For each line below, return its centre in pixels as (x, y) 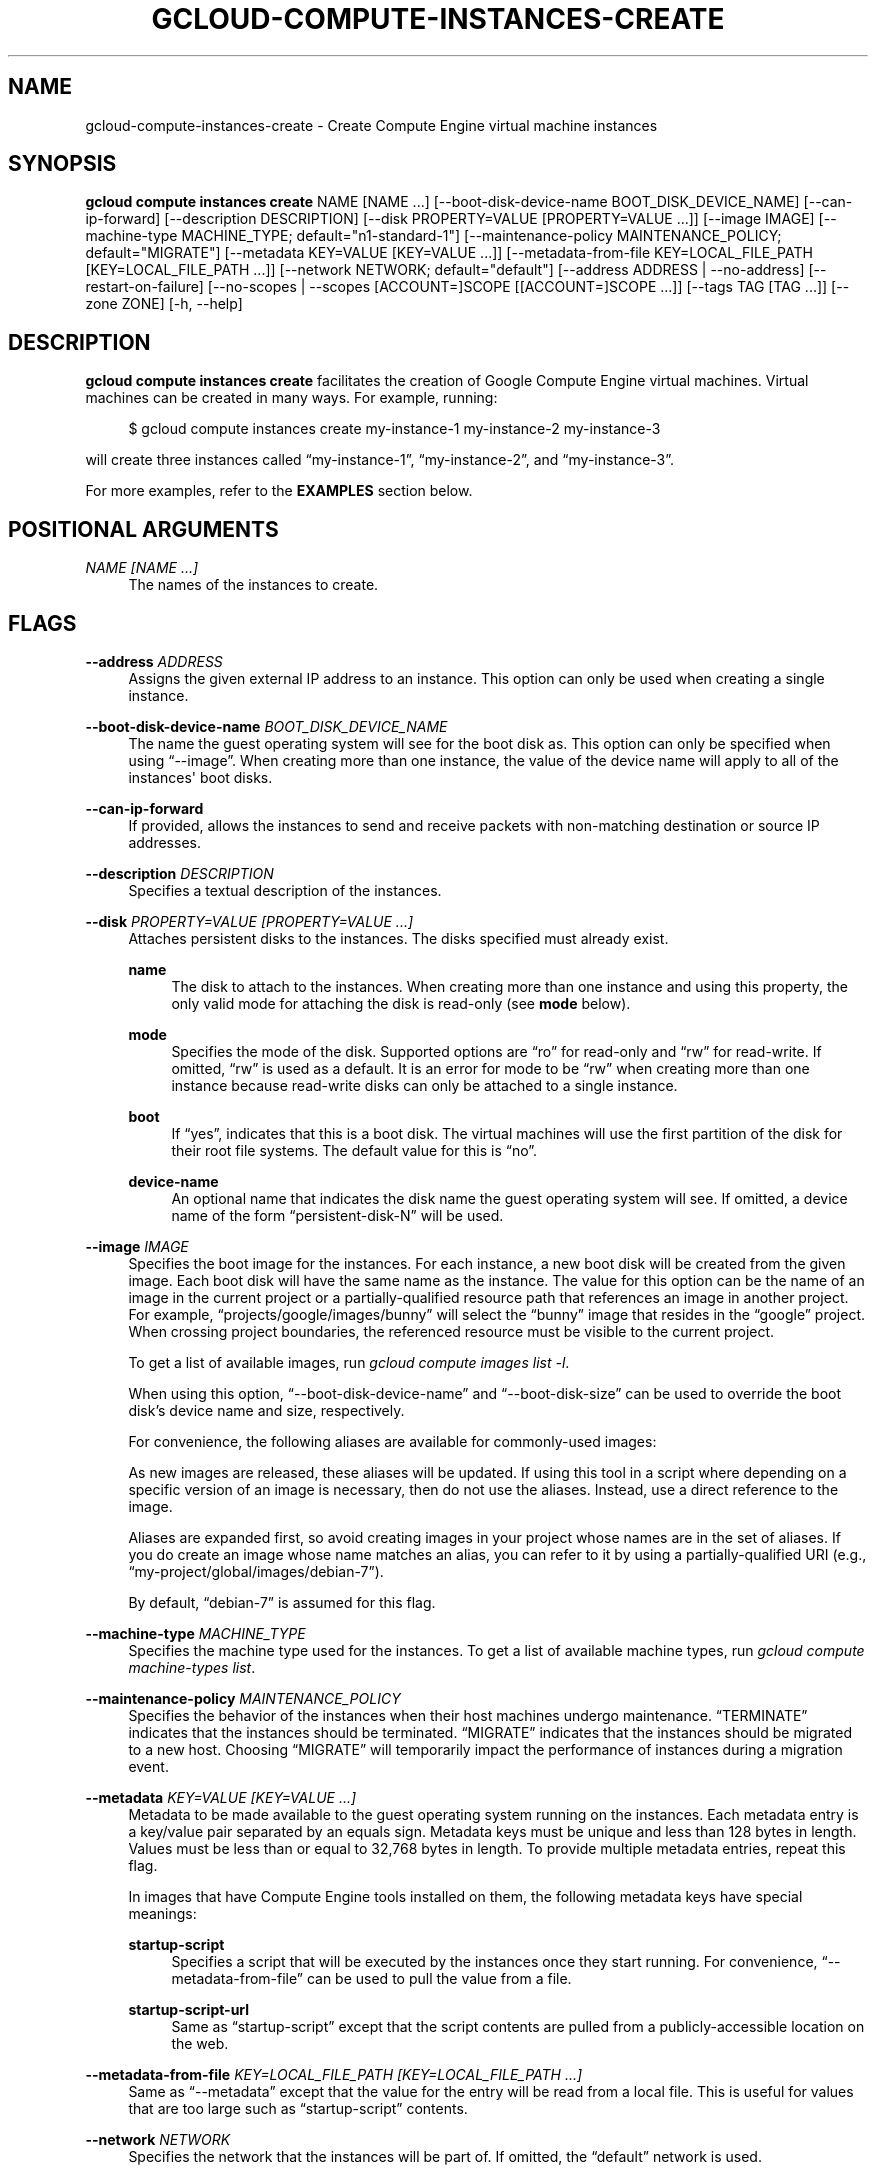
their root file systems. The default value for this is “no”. (354, 1150)
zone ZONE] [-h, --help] (164, 304)
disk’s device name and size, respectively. (266, 1410)
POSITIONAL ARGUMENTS (143, 529)
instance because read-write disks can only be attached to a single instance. (424, 1085)
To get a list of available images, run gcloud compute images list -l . (349, 1362)
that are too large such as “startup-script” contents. (298, 2108)
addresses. (164, 842)
